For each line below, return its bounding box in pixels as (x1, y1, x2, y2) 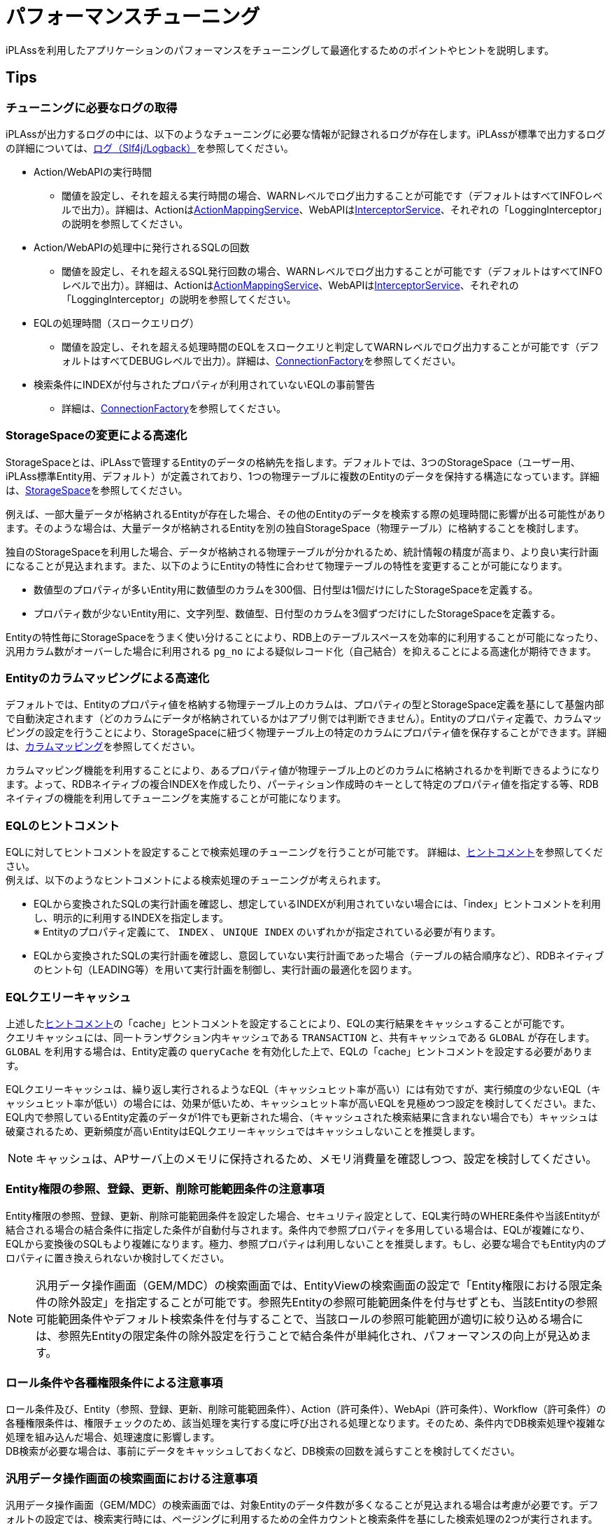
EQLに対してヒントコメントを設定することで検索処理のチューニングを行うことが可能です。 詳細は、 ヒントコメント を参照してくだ (6, 846, 603, 859)
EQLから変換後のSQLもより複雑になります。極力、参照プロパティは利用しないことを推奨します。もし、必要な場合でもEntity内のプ (6, 1237, 606, 1250)
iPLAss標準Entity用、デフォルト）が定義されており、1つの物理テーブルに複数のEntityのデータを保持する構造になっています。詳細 (6, 470, 599, 482)
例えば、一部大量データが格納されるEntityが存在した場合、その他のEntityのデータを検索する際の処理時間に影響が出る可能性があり (6, 507, 606, 520)
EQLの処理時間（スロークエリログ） (34, 316, 200, 329)
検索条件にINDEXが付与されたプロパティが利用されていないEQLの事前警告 (34, 378, 376, 390)
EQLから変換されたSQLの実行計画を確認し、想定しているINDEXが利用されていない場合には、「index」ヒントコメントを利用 (34, 898, 601, 910)
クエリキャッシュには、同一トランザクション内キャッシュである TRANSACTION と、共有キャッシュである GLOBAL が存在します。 (6, 1031, 595, 1043)
